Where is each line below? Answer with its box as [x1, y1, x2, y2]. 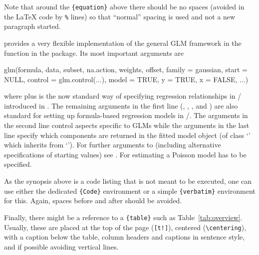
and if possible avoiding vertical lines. [4, 241, 119, 252]
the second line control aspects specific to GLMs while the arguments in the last [4, 120, 250, 130]
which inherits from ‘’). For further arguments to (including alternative [4, 139, 221, 150]
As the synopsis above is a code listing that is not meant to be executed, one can [4, 176, 252, 186]
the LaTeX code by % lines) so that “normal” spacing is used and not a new [4, 11, 236, 21]
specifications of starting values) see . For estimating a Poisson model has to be [4, 149, 247, 159]
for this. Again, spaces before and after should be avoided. [4, 195, 182, 206]
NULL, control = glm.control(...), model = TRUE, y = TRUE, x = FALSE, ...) [4, 74, 249, 84]
